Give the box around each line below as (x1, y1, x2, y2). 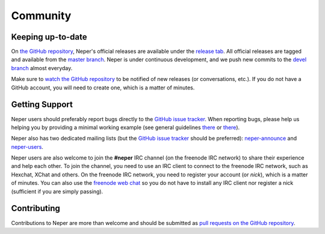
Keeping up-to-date (11, 32, 87, 42)
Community (11, 9, 72, 22)
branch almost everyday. (11, 64, 73, 71)
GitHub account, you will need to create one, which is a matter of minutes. (11, 84, 195, 91)
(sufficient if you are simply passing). (11, 188, 104, 195)
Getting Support (11, 100, 73, 110)
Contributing (11, 203, 60, 214)
